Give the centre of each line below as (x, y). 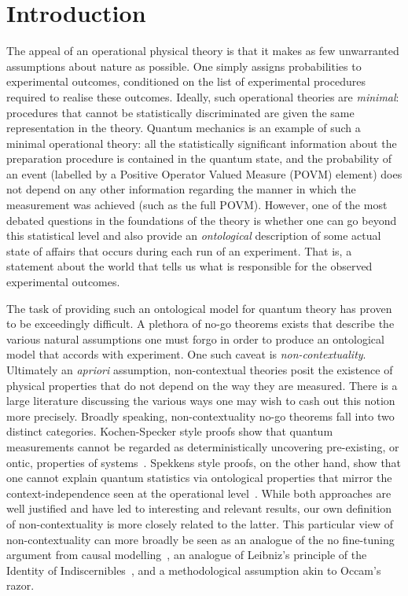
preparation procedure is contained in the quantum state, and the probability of (199, 158)
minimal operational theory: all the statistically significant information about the (202, 143)
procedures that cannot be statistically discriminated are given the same (180, 112)
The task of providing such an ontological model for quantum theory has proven (199, 308)
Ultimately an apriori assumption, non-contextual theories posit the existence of (200, 370)
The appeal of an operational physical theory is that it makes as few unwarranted (203, 51)
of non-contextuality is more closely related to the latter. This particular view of (200, 523)
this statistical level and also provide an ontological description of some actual (194, 235)
